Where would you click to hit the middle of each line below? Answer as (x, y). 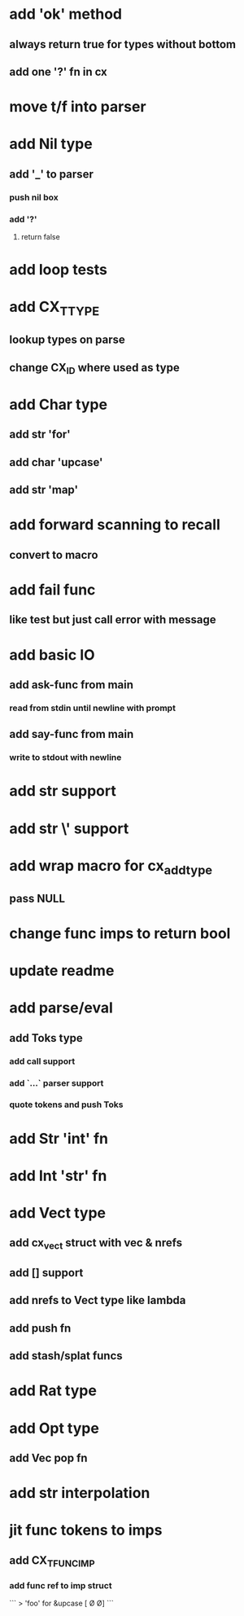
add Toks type (46, 1038)
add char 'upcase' (56, 462)
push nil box (34, 197)
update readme (62, 971)
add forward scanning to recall (115, 525)
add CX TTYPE (54, 308)
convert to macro (54, 555)
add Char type (59, 405)
